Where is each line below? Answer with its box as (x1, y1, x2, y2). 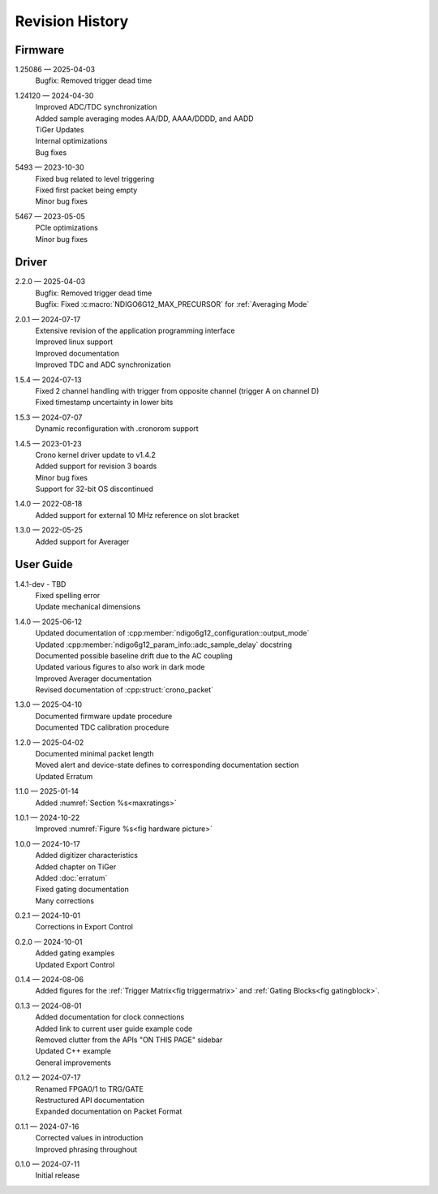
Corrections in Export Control (35, 922, 134, 932)
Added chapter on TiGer (35, 861, 117, 872)
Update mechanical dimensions (35, 601, 141, 612)
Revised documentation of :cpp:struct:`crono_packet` (35, 685, 214, 695)
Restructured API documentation (35, 1095, 145, 1105)
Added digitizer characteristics (35, 851, 138, 860)
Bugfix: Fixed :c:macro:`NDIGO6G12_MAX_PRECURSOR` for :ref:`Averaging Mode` (35, 300, 310, 309)
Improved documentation (35, 348, 120, 358)
